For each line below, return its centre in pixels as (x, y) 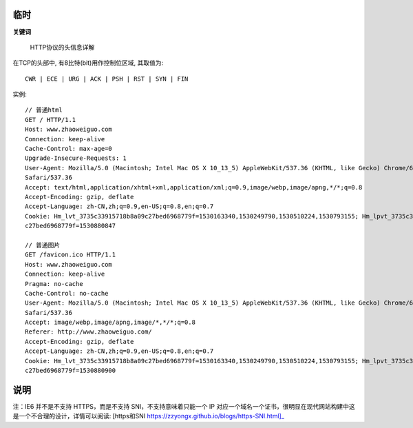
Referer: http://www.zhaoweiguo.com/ (89, 332)
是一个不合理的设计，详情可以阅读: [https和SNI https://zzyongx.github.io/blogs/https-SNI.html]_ (149, 416)
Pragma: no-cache (54, 284)
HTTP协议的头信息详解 (62, 47)
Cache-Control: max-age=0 (69, 149)
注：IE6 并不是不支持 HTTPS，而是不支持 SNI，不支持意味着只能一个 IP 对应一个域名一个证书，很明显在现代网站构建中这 (184, 406)
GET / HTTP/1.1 (51, 120)
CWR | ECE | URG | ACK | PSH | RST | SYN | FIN (107, 79)
